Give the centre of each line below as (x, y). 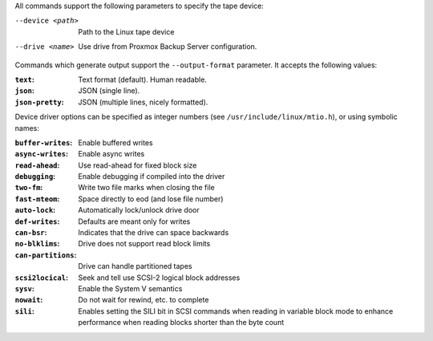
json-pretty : (39, 102)
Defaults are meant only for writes (134, 221)
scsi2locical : (41, 278)
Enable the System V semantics (130, 288)
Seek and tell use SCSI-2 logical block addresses (159, 278)
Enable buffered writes (115, 142)
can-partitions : (46, 255)
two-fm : (29, 188)
